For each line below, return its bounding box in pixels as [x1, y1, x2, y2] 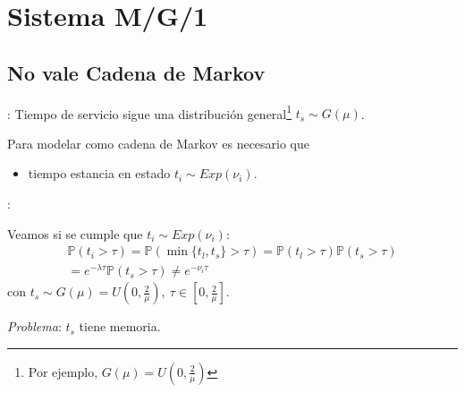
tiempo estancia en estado [28, 164, 171, 183]
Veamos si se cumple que [7, 224, 143, 243]
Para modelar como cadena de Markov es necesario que [7, 133, 310, 152]
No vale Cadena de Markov [7, 58, 266, 86]
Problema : [7, 317, 62, 336]
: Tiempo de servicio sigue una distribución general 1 [7, 101, 292, 123]
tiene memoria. [79, 317, 161, 336]
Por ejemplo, [28, 362, 98, 380]
